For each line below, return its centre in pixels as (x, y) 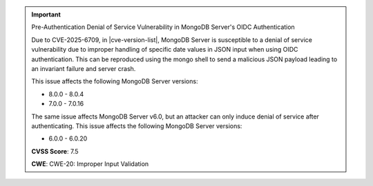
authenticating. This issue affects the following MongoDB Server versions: (137, 126)
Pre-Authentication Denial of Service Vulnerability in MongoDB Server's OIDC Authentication (163, 27)
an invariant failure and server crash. (84, 68)
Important (46, 14)
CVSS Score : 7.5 (55, 151)
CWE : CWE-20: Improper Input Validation (90, 164)
